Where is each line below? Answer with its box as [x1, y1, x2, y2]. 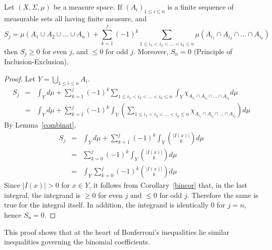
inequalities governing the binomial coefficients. [4, 236, 150, 247]
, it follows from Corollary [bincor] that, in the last [89, 180, 248, 190]
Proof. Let [4, 73, 35, 84]
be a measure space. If [53, 2, 122, 12]
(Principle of [194, 46, 233, 56]
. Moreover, [133, 46, 169, 56]
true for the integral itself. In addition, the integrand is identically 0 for [4, 199, 225, 210]
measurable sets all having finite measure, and [4, 13, 147, 23]
